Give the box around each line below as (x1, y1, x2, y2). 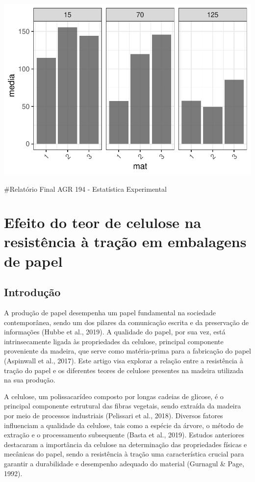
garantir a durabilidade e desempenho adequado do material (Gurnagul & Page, (4, 458, 244, 468)
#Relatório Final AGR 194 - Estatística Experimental (4, 183, 167, 194)
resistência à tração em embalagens (4, 231, 247, 252)
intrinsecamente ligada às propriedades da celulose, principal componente (4, 336, 224, 346)
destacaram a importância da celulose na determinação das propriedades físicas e (4, 439, 247, 449)
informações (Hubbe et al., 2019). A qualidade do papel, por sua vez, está (4, 327, 226, 337)
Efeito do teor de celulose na (4, 212, 202, 232)
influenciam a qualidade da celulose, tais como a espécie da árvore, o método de (4, 420, 244, 430)
